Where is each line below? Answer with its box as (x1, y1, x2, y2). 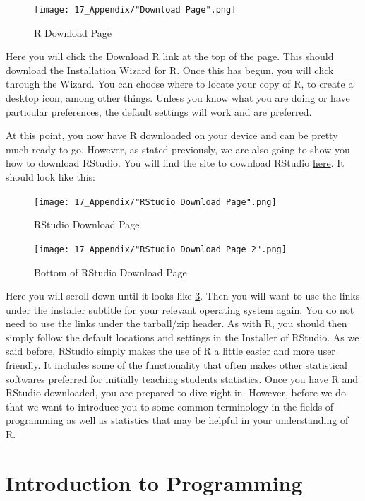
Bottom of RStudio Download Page (34, 264, 187, 279)
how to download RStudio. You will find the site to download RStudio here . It (6, 155, 345, 170)
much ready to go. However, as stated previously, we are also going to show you (6, 141, 350, 156)
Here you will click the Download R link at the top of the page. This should (6, 49, 334, 64)
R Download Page (34, 25, 112, 40)
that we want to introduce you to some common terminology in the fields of (6, 399, 334, 413)
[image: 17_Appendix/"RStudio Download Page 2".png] (34, 244, 287, 254)
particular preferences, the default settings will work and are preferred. (6, 104, 312, 119)
